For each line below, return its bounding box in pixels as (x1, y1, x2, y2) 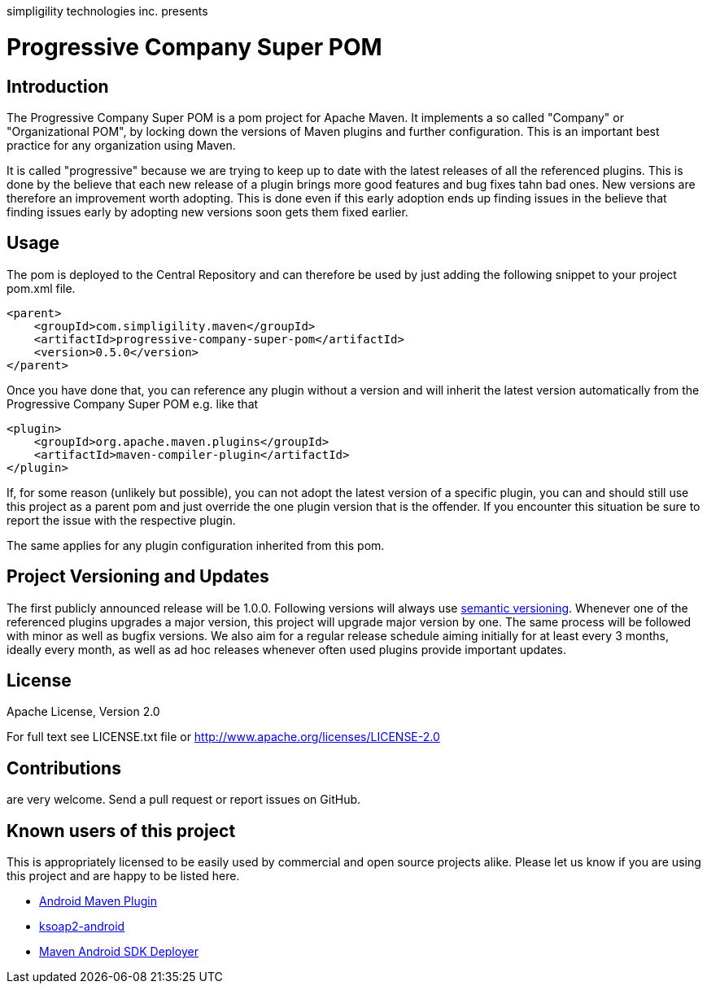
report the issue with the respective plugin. (7, 512, 236, 527)
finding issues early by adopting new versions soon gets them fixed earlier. (7, 204, 408, 219)
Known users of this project (7, 820, 236, 841)
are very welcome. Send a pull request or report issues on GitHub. (7, 792, 361, 807)
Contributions (7, 757, 121, 778)
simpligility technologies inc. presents (7, 4, 208, 18)
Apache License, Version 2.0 (7, 704, 160, 719)
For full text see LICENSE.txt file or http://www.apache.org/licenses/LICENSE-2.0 (7, 730, 440, 744)
